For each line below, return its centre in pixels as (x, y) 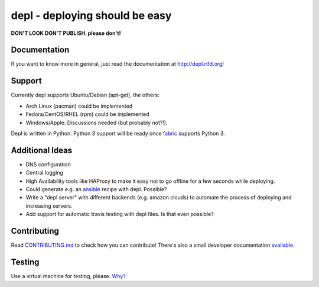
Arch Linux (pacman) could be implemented (79, 106)
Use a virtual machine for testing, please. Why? (69, 276)
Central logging (44, 173)
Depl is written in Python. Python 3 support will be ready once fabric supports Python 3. (118, 133)
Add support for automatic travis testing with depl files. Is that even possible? (120, 214)
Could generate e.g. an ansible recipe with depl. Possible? (96, 189)
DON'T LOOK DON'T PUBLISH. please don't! (66, 33)
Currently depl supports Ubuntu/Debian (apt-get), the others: (85, 95)
